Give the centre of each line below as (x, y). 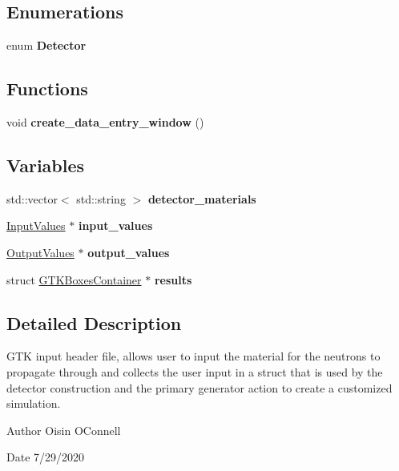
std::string (101, 198)
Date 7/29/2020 (46, 457)
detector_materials (202, 198)
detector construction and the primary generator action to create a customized (199, 387)
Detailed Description (94, 322)
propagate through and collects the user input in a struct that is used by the (195, 371)
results (173, 279)
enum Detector (46, 45)
